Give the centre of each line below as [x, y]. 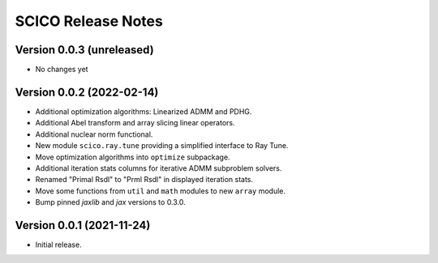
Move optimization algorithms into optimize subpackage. [133, 157]
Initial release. [58, 244]
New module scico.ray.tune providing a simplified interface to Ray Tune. [162, 146]
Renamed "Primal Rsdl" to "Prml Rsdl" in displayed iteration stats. [144, 180]
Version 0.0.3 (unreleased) [84, 50]
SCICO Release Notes [89, 21]
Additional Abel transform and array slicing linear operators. [135, 123]
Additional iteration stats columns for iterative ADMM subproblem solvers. [159, 168]
